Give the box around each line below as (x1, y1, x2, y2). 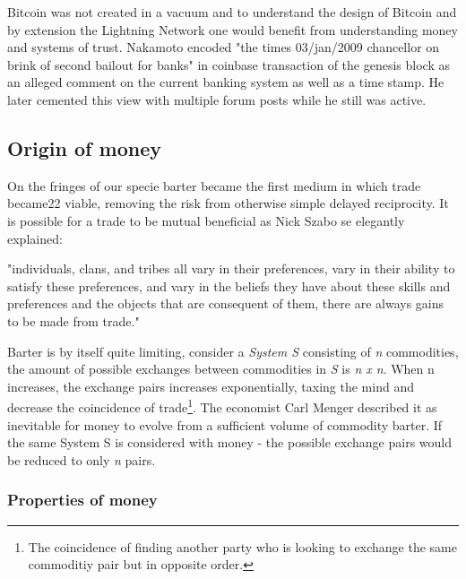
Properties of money (7, 488, 158, 511)
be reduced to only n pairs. (7, 450, 156, 469)
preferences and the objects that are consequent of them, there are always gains (7, 294, 444, 313)
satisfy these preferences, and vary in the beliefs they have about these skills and (7, 276, 451, 295)
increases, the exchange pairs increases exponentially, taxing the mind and (7, 376, 414, 395)
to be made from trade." (7, 311, 140, 330)
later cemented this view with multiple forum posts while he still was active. (7, 90, 427, 108)
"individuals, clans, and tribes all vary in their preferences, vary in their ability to (7, 259, 455, 278)
